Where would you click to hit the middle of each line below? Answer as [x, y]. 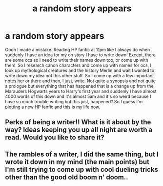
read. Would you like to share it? [55, 138]
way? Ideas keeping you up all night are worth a [79, 130]
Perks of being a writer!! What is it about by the [78, 122]
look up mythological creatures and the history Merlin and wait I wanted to [80, 70]
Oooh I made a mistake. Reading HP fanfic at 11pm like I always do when [78, 49]
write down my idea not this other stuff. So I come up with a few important [80, 75]
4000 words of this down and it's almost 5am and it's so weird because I [78, 96]
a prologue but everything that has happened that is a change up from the [79, 86]
